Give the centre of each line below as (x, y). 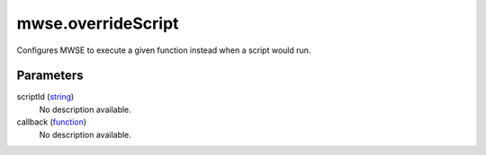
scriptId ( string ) (45, 97)
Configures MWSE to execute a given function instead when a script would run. (164, 50)
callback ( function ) (52, 122)
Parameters (50, 76)
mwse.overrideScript (98, 23)
